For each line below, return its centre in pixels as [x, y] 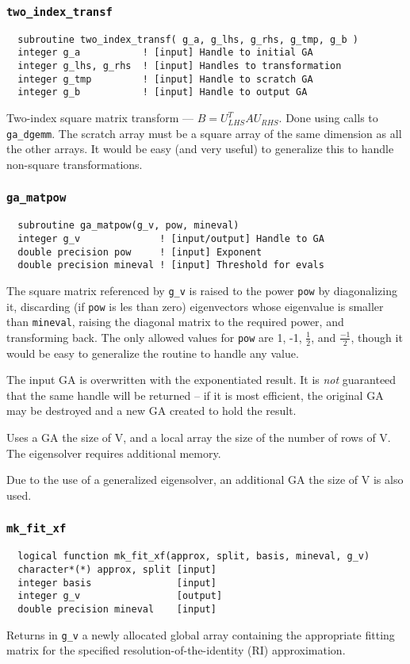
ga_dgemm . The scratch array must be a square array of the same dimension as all [204, 133]
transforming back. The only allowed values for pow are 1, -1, [154, 337]
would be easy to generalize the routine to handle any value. [153, 353]
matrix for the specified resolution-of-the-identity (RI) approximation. [176, 650]
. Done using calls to [328, 118]
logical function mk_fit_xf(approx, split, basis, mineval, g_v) [194, 557]
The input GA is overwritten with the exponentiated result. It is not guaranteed [201, 380]
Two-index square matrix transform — [100, 118]
